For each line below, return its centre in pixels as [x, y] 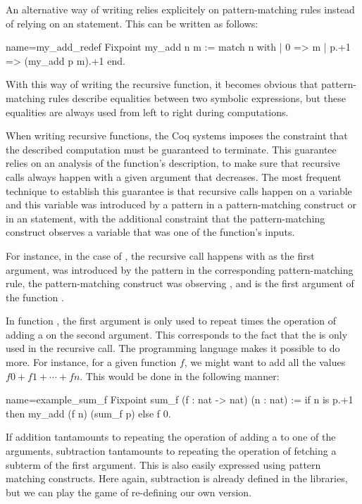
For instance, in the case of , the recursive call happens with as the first [160, 255]
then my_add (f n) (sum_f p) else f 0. [88, 413]
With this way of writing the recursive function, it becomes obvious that [162, 84]
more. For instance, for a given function [91, 362]
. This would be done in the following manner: [180, 376]
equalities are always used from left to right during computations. [147, 112]
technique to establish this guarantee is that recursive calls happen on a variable [179, 190]
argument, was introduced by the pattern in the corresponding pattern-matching [180, 269]
